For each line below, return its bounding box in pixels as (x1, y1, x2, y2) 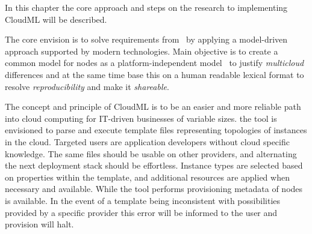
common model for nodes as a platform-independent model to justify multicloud (5, 56, 304, 69)
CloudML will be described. (5, 13, 107, 25)
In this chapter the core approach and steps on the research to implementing (5, 1, 288, 13)
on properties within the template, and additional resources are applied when (5, 170, 290, 183)
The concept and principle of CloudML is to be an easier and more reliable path (5, 100, 301, 113)
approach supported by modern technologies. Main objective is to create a (5, 44, 278, 57)
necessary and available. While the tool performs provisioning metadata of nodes (5, 182, 303, 195)
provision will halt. (5, 218, 74, 230)
